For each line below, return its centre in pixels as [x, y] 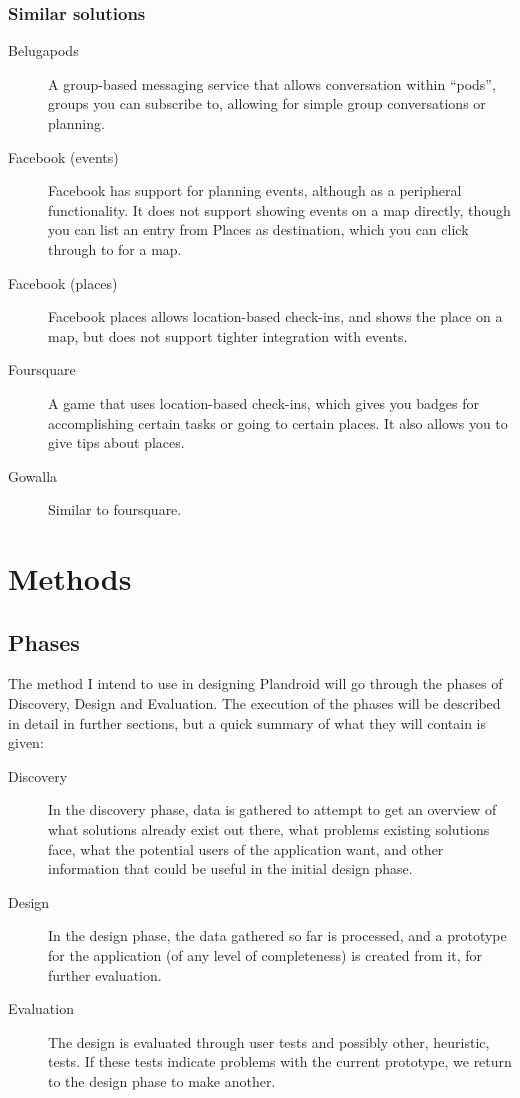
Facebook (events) [63, 156]
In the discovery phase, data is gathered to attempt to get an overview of [272, 809]
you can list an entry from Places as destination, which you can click [258, 229]
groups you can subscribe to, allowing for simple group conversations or [267, 103]
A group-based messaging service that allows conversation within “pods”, [272, 83]
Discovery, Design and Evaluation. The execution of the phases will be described [254, 703]
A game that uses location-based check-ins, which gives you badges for [263, 402]
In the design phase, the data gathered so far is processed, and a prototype [277, 935]
